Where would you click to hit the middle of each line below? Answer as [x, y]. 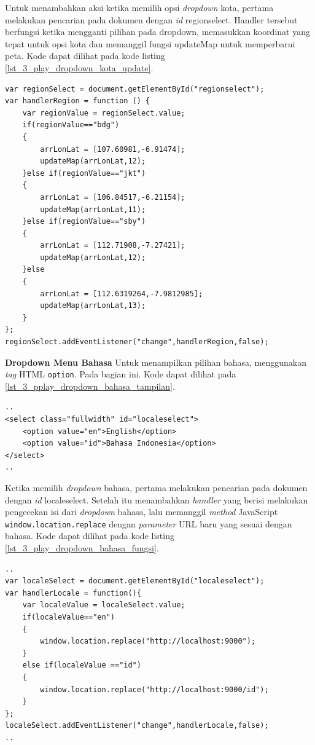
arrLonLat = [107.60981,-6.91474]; [113, 149]
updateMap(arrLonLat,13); [93, 306]
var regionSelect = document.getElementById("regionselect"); [135, 89]
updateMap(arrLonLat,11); [93, 209]
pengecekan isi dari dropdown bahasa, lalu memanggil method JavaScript [142, 512]
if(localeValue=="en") [68, 617]
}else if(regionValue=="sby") [84, 222]
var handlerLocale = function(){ [73, 593]
